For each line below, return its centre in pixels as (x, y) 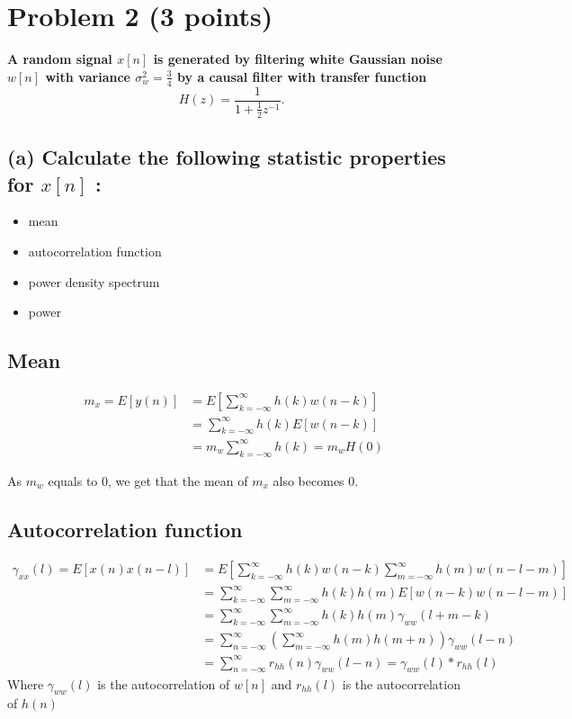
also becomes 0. (316, 480)
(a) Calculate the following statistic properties (227, 157)
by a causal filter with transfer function (302, 76)
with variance (88, 76)
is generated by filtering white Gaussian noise (298, 59)
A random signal (60, 59)
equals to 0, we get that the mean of (148, 480)
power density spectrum (94, 281)
